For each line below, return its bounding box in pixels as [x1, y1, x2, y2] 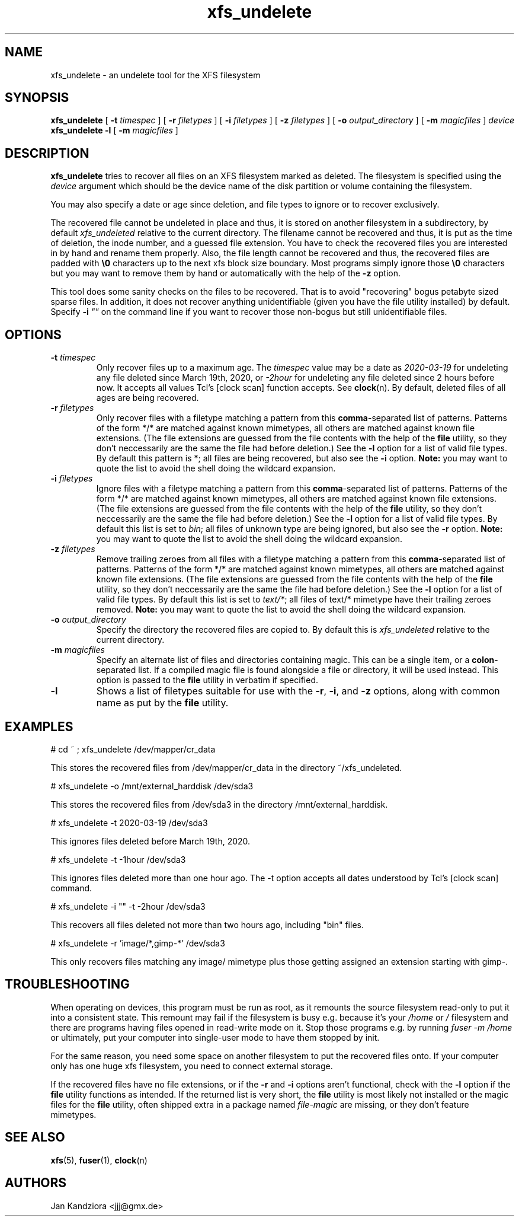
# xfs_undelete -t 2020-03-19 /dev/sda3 [50, 817, 208, 828]
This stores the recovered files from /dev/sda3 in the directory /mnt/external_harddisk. [50, 799, 388, 809]
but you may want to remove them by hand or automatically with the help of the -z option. [50, 268, 401, 279]
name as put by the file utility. [96, 697, 229, 709]
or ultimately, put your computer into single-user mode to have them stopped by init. [50, 1032, 380, 1043]
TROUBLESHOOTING [5, 977, 130, 992]
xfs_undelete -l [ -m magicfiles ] [50, 125, 178, 136]
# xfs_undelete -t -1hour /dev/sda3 [50, 854, 186, 865]
